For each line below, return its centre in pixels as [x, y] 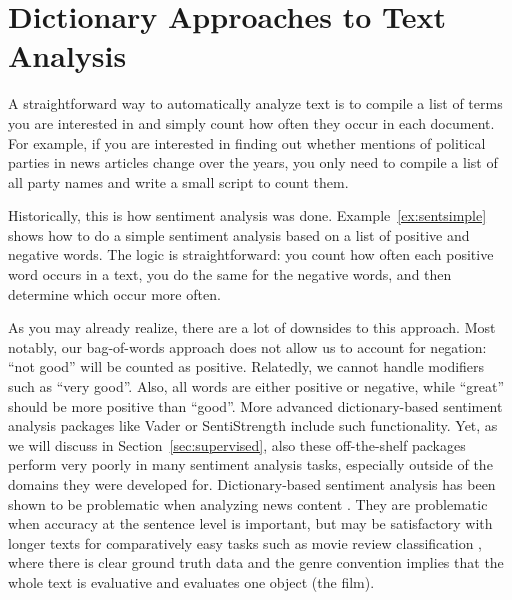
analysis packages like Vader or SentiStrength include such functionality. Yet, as [253, 425]
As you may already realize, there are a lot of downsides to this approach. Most [252, 327]
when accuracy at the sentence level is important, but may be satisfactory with [250, 523]
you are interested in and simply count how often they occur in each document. [251, 122]
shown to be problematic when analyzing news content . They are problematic [248, 503]
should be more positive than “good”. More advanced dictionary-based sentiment [255, 405]
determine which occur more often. [114, 293]
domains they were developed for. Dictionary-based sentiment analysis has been [252, 484]
